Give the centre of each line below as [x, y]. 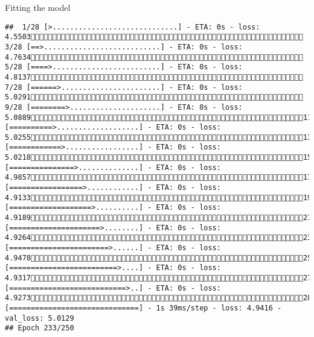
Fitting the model [38, 7]
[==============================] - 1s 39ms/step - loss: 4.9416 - [143, 308]
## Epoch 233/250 [40, 328]
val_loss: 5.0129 [40, 318]
